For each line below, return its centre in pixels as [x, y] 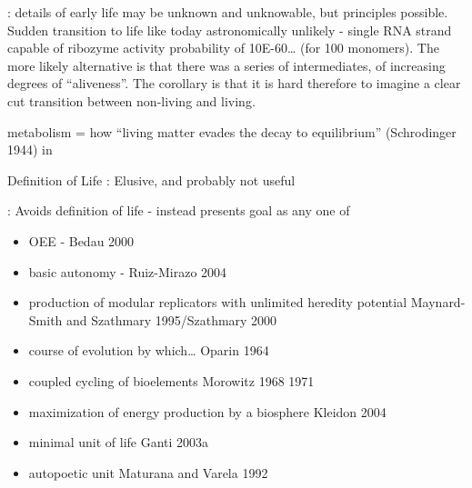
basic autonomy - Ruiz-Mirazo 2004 [128, 271]
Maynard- [438, 302]
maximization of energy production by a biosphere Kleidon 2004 [207, 411]
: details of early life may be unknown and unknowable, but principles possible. [228, 12]
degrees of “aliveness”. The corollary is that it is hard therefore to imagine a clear [234, 83]
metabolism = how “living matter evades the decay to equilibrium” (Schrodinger [232, 131]
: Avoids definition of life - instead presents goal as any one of [179, 210]
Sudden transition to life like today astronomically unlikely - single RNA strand [230, 30]
